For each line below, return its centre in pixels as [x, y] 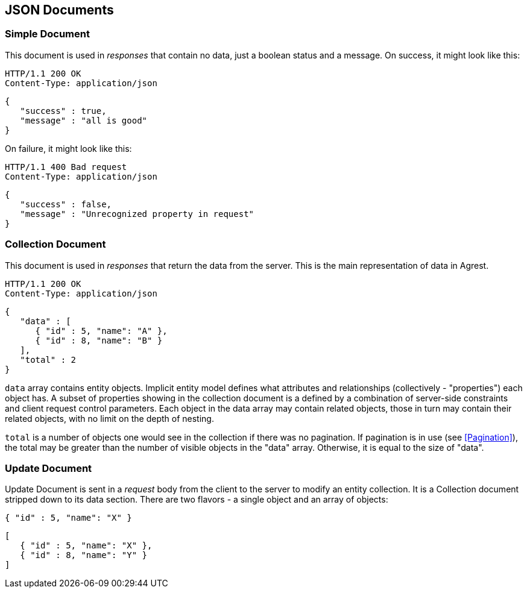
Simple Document [47, 34]
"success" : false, [66, 204]
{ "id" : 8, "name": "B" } [99, 340]
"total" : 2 [48, 359]
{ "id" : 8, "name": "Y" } [84, 555]
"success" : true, [63, 111]
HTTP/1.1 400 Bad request [66, 167]
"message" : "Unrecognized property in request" [137, 214]
